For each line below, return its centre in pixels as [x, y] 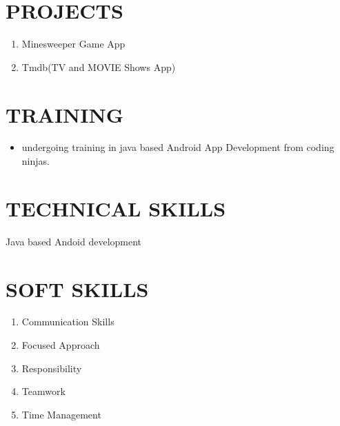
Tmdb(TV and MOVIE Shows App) [99, 67]
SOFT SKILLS [77, 288]
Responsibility [52, 368]
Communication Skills [68, 322]
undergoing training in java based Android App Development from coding [178, 147]
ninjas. [36, 161]
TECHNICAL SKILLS [116, 208]
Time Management [61, 414]
